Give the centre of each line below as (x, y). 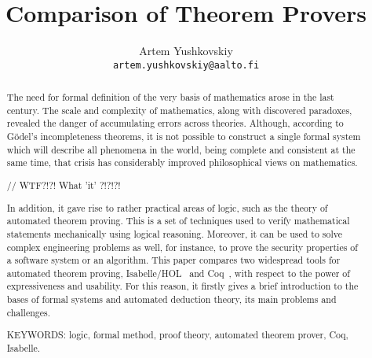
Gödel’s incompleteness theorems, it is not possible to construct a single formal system (184, 137)
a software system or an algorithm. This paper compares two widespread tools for (173, 260)
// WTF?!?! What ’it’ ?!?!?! (64, 185)
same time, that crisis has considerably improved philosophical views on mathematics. (182, 162)
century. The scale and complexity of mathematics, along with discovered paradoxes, (179, 110)
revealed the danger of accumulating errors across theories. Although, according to (175, 123)
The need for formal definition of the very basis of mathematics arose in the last (170, 97)
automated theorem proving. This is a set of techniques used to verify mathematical (178, 221)
